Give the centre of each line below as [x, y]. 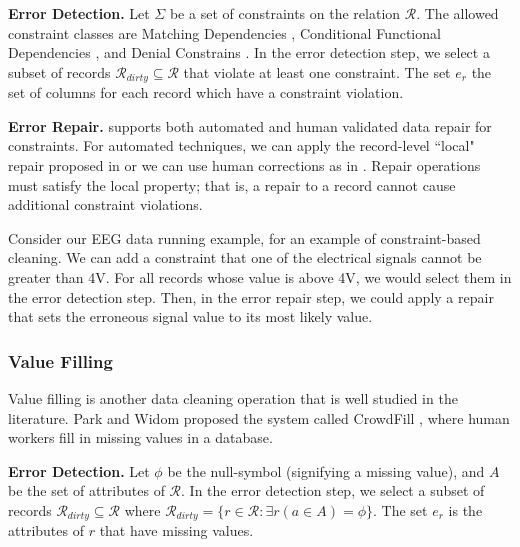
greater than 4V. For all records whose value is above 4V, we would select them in [260, 276]
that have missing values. [176, 530]
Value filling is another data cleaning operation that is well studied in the [233, 397]
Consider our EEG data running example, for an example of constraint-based [244, 237]
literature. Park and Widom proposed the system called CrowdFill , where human [259, 417]
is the [465, 509]
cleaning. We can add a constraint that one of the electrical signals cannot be [245, 257]
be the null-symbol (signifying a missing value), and [326, 470]
